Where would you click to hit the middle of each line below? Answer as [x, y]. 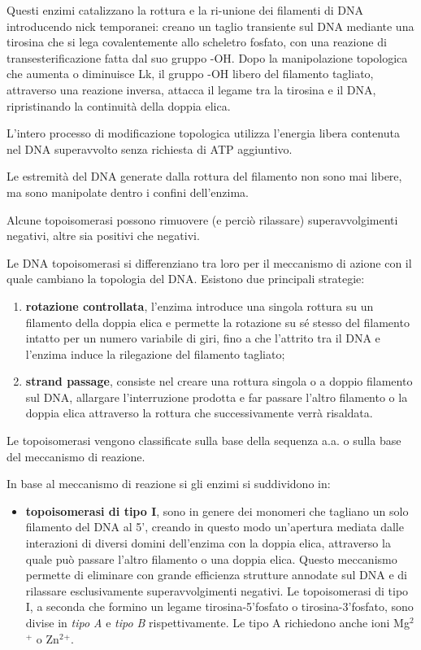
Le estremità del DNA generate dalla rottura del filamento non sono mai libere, [204, 176]
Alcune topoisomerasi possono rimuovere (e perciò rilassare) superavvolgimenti [202, 219]
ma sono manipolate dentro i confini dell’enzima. [128, 192]
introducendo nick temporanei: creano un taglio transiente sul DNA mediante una [210, 26]
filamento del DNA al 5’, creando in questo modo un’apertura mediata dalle [215, 527]
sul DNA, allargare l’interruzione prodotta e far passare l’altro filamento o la [217, 397]
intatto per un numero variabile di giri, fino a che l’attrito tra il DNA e [203, 338]
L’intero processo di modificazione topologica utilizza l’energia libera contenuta [203, 133]
